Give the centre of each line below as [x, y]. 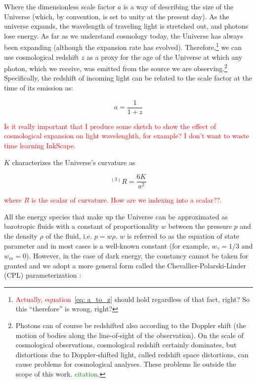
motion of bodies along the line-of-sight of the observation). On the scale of [129, 335]
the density [21, 235]
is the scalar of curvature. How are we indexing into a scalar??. [127, 200]
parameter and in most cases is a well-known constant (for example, [107, 245]
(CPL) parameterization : [43, 275]
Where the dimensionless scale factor [60, 6]
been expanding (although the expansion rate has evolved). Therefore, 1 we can [123, 46]
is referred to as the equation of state [183, 235]
